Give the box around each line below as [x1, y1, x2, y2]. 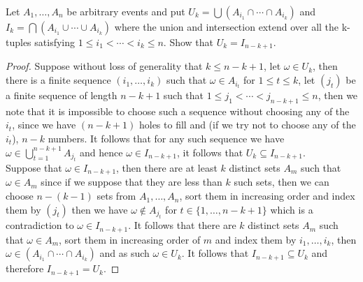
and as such [99, 246, 150, 260]
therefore [6, 261, 44, 276]
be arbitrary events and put [66, 4, 185, 18]
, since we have [12, 117, 76, 132]
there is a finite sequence [6, 73, 111, 87]
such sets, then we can [234, 175, 329, 189]
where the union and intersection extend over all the [114, 20, 339, 34]
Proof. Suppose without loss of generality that [6, 59, 203, 73]
